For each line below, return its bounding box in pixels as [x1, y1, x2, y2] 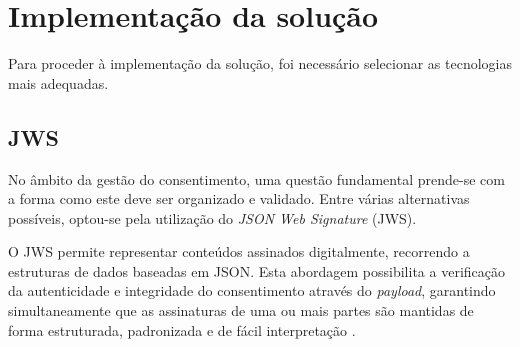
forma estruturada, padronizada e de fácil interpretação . [8, 319, 356, 340]
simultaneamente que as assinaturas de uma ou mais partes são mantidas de [8, 300, 474, 321]
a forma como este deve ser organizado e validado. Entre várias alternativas [8, 188, 470, 209]
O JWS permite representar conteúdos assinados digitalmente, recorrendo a [8, 241, 470, 262]
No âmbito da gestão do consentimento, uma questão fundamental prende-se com [8, 168, 505, 189]
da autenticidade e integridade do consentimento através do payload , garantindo [8, 280, 496, 301]
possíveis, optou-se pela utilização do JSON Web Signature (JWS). [8, 207, 417, 228]
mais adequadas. [8, 72, 109, 93]
